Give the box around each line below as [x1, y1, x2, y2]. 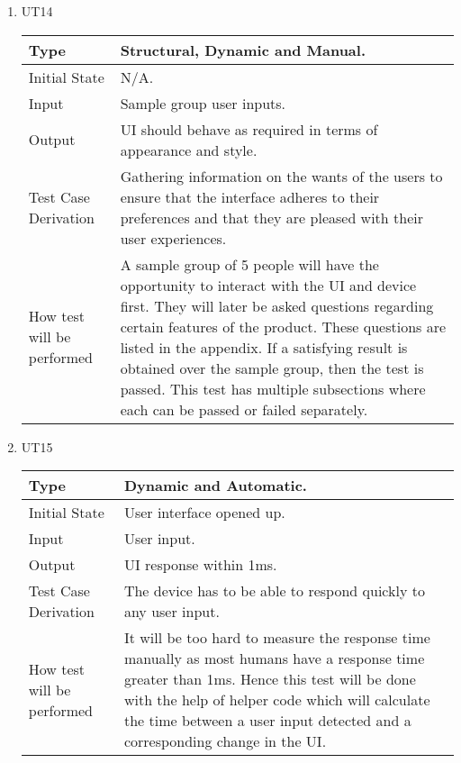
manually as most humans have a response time [123, 648, 425, 669]
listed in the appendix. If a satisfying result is [120, 336, 408, 358]
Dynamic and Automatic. [123, 475, 307, 496]
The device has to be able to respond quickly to [123, 580, 425, 602]
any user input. [123, 601, 220, 622]
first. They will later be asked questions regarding [120, 295, 434, 316]
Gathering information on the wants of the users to [120, 165, 443, 186]
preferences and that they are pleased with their [120, 206, 424, 228]
